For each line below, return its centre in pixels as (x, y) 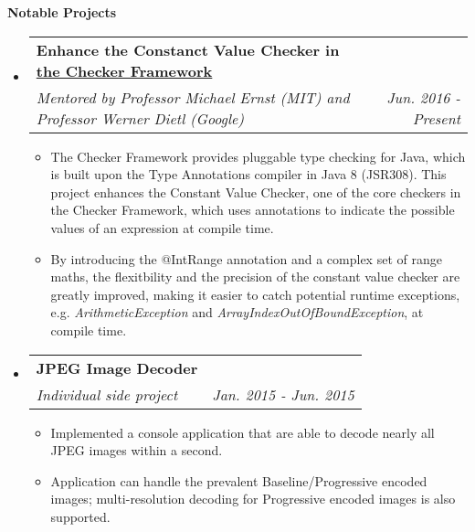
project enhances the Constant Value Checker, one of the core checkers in (256, 192)
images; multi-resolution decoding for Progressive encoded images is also (253, 499)
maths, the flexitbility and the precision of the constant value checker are (255, 277)
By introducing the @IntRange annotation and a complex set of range (246, 258)
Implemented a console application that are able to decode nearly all (243, 432)
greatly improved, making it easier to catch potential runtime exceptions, (255, 294)
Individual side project (107, 394)
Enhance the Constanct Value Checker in (188, 49)
